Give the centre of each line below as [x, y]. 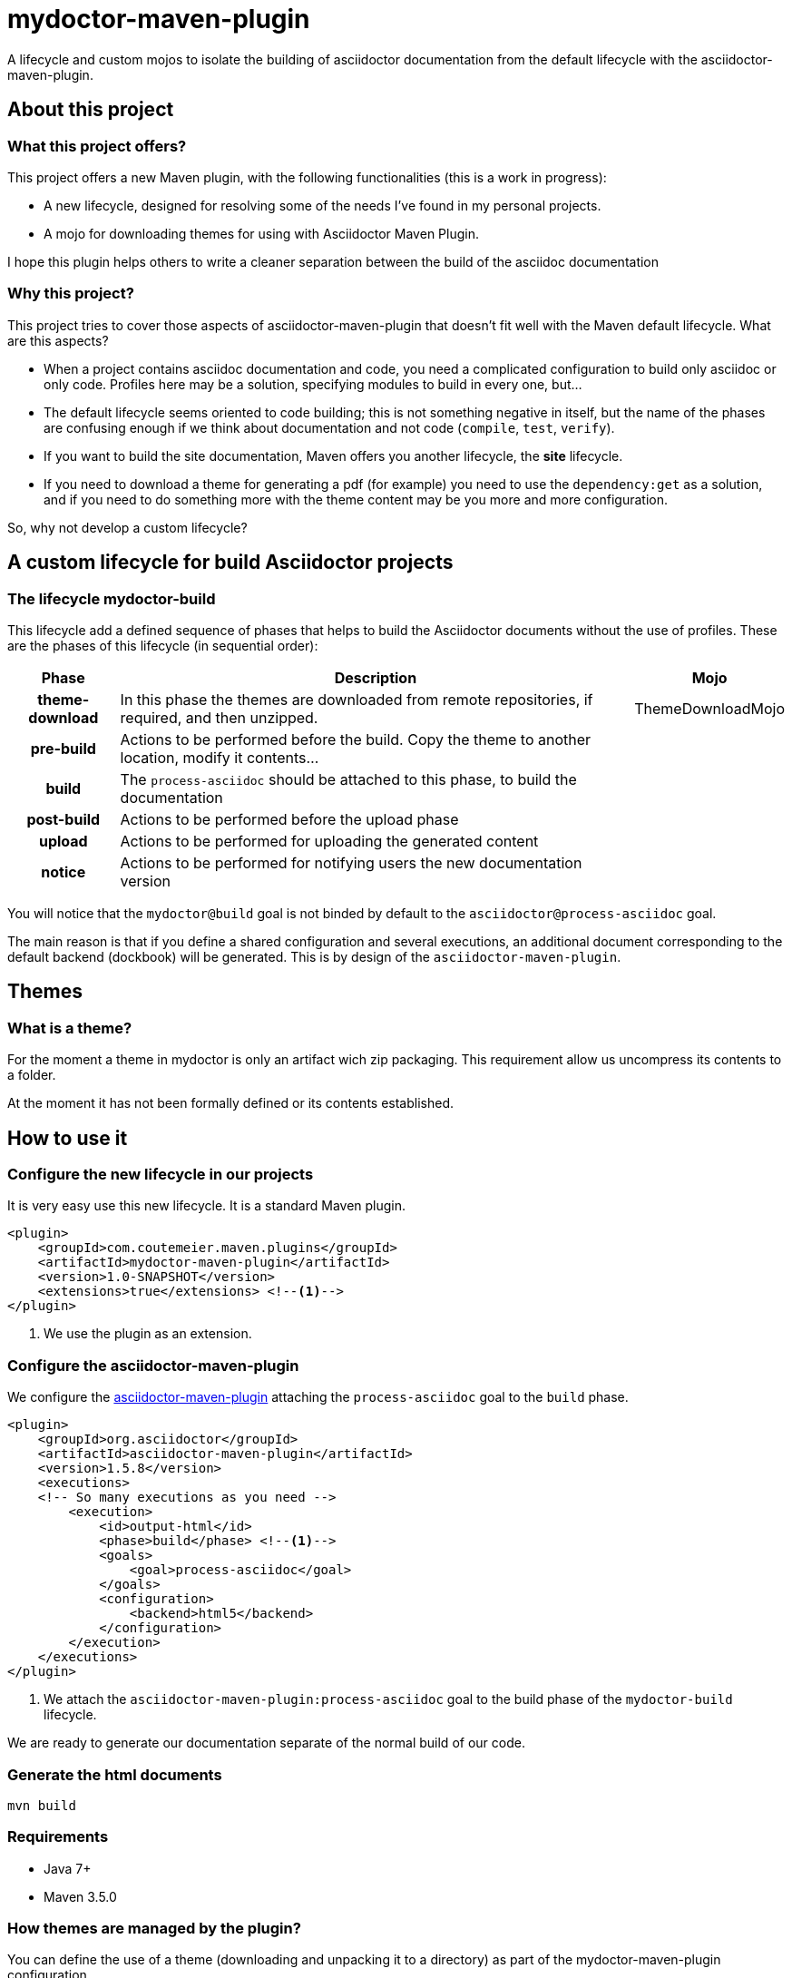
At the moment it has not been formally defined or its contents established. [231, 1103]
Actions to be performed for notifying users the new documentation [351, 862]
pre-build [63, 748]
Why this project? [71, 294]
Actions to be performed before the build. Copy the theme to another [356, 739]
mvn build [42, 1805]
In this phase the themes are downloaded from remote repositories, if [357, 699]
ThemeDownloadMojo [709, 708]
